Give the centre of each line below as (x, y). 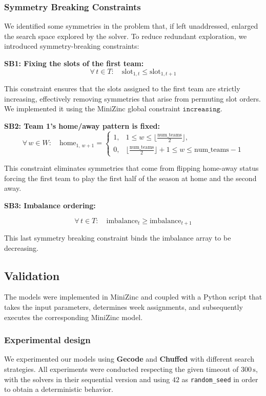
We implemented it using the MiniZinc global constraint (92, 108)
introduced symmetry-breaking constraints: (72, 46)
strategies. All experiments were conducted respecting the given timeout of (121, 369)
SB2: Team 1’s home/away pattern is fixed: (82, 125)
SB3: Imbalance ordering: (50, 205)
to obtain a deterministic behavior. (59, 389)
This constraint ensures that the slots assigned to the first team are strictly (122, 88)
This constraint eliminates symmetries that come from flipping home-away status (131, 168)
